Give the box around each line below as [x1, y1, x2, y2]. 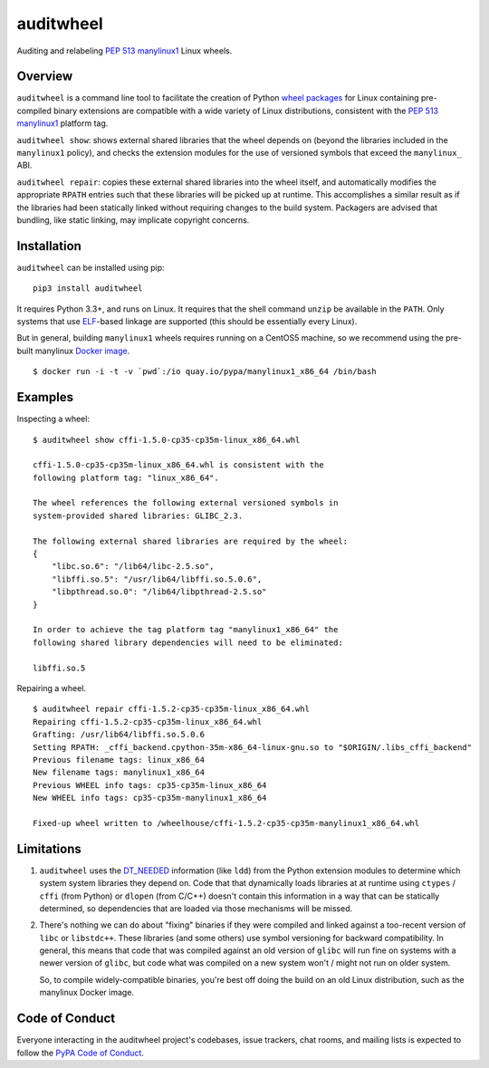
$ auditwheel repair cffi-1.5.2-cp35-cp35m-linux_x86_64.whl [33, 704, 310, 715]
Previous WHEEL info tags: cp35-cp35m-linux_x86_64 [33, 780, 267, 790]
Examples [16, 390, 74, 405]
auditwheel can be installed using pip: [16, 262, 165, 273]
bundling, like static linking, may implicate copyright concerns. [16, 214, 250, 226]
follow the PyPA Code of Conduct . [16, 1047, 145, 1058]
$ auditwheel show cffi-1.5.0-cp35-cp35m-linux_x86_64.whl [33, 435, 301, 445]
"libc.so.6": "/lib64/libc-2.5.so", [51, 562, 215, 572]
